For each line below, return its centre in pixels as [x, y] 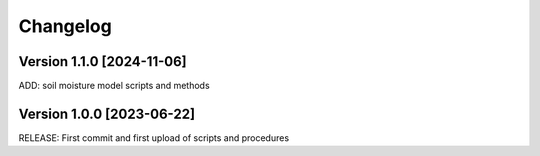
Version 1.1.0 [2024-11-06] [102, 61]
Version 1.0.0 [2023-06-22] [106, 113]
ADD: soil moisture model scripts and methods [114, 86]
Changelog [65, 26]
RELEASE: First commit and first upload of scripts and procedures [154, 137]
